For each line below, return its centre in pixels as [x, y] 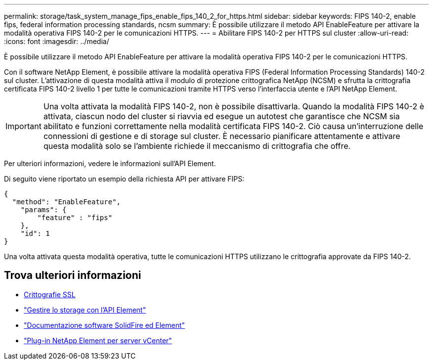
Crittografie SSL [50, 294]
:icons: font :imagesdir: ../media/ [57, 41]
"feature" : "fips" [75, 218]
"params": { [43, 210]
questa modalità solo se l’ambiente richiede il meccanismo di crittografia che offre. [197, 146]
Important [23, 126]
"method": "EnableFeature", [66, 202]
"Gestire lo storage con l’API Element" [85, 310]
